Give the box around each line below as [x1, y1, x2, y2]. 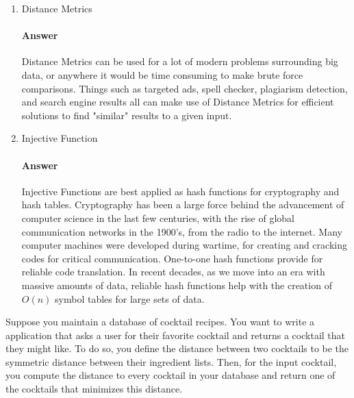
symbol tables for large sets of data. [55, 291, 205, 306]
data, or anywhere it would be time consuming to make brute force [21, 67, 303, 82]
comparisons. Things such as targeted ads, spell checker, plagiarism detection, [21, 81, 348, 95]
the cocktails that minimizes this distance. [5, 382, 183, 396]
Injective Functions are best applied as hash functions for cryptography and [21, 184, 340, 198]
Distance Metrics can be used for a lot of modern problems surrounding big [21, 54, 338, 69]
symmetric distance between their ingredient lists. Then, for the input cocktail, [5, 354, 337, 369]
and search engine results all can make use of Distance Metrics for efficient [21, 95, 334, 109]
